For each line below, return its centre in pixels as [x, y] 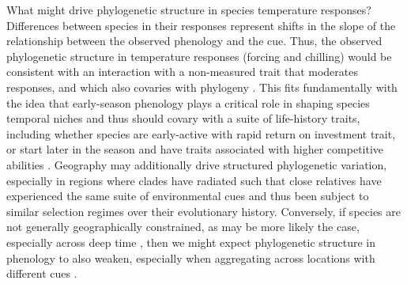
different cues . [42, 273]
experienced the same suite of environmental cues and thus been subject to [188, 196]
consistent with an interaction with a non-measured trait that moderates [182, 72]
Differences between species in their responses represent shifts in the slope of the [201, 25]
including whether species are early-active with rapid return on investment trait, [201, 133]
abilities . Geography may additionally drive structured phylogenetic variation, [197, 164]
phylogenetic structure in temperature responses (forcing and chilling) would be [199, 56]
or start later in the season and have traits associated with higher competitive [195, 149]
